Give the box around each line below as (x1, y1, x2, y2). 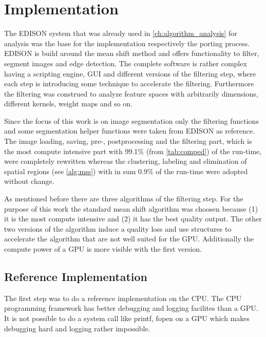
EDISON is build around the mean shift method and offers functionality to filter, (4, 48, 259, 59)
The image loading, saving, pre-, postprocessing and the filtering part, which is (4, 136, 252, 146)
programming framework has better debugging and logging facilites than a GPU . (4, 303, 258, 313)
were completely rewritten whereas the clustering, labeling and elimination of (4, 156, 247, 166)
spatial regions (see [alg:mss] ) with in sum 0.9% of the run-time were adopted (4, 165, 248, 176)
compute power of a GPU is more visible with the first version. (4, 244, 202, 254)
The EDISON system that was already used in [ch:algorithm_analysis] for (4, 28, 237, 39)
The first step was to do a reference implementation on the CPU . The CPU (4, 292, 242, 303)
